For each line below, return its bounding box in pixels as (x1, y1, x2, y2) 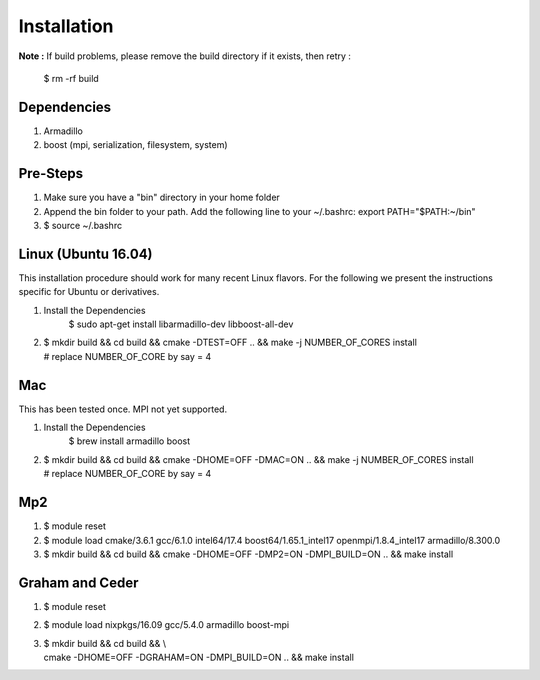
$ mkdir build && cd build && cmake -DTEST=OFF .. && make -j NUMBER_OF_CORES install (43, 336, 417, 349)
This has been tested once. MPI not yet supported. (18, 403, 228, 415)
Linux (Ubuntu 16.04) (18, 245, 154, 262)
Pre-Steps (18, 165, 84, 182)
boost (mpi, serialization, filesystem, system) (43, 139, 228, 151)
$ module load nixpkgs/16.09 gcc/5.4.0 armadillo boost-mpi (43, 619, 290, 631)
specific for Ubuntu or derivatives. (18, 286, 160, 298)
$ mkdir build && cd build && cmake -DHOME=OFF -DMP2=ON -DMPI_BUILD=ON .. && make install (43, 548, 454, 560)
